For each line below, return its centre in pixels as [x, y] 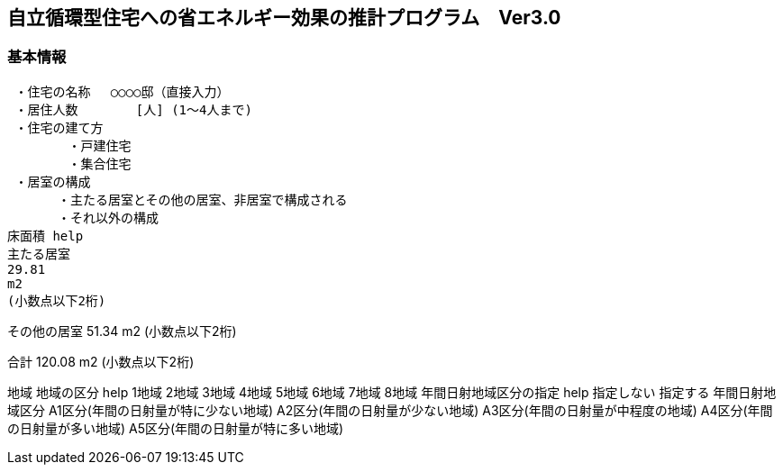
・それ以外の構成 [108, 218]
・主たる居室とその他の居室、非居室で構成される [202, 200]
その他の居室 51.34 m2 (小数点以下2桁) [122, 331]
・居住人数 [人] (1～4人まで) [133, 109]
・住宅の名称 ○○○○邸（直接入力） [122, 91]
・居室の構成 [53, 182]
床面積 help [46, 236]
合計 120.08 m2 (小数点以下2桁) [101, 361]
